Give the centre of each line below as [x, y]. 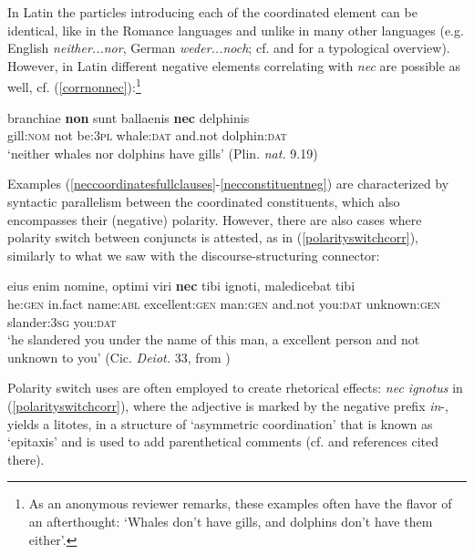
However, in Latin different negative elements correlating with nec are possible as [234, 65]
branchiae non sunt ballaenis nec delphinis [129, 117]
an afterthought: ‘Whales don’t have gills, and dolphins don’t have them [231, 521]
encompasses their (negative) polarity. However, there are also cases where [215, 219]
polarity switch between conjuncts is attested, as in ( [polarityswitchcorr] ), [213, 237]
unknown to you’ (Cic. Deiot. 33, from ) [119, 357]
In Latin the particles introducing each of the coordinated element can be [212, 12]
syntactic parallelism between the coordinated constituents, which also [204, 201]
